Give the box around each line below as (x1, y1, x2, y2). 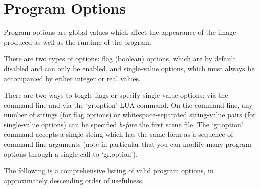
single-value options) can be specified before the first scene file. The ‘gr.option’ (4, 119, 243, 129)
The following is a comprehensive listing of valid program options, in (4, 165, 214, 176)
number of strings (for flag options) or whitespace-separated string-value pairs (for (4, 109, 256, 120)
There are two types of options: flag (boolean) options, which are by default (4, 53, 236, 64)
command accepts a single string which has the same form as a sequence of (4, 129, 233, 139)
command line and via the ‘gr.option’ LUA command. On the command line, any (4, 99, 253, 110)
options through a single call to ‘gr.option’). (4, 148, 138, 159)
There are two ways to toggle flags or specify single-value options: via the (4, 90, 228, 100)
